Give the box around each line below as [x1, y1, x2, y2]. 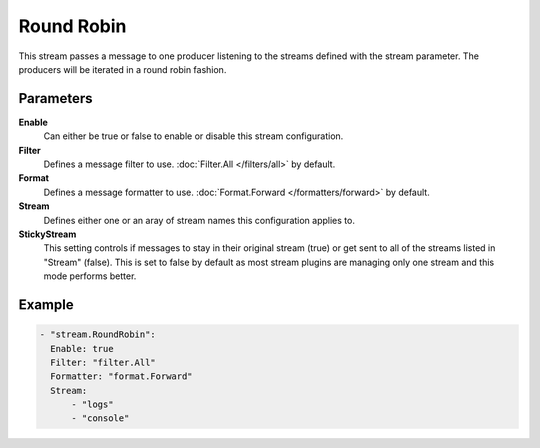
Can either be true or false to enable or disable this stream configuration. [43, 130, 344, 142]
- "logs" [71, 399, 114, 410]
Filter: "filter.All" [50, 356, 157, 368]
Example [18, 296, 74, 313]
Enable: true [50, 343, 114, 354]
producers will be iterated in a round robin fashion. [18, 63, 227, 75]
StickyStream [18, 228, 77, 240]
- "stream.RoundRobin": [39, 329, 157, 340]
